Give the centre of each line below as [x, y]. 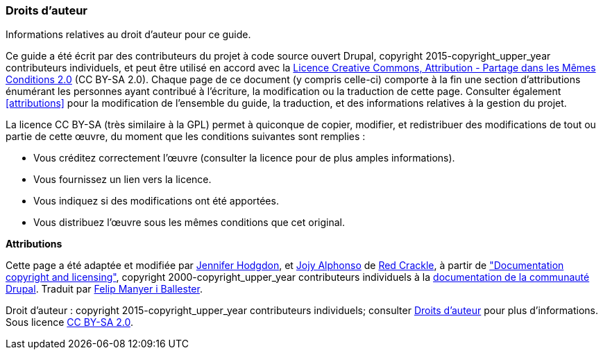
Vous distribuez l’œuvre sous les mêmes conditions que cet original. [189, 223]
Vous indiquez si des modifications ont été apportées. [156, 201]
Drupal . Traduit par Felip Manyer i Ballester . [104, 289]
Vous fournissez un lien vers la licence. [122, 180]
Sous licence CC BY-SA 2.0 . [69, 322]
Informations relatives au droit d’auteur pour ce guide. [128, 35]
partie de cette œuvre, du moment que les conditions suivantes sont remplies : [186, 137]
